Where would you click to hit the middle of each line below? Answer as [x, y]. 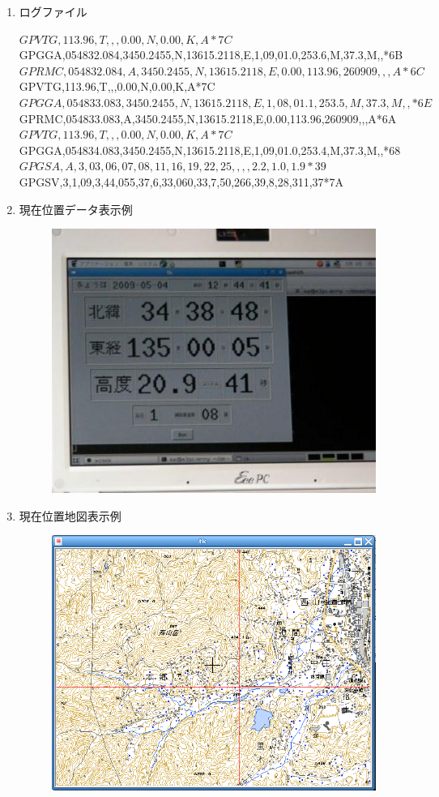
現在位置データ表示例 [76, 209]
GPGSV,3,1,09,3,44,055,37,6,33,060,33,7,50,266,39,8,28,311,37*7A [181, 181]
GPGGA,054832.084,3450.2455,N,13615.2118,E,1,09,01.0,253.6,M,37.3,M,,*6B [211, 55]
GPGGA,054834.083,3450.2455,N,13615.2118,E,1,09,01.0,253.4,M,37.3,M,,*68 [210, 150]
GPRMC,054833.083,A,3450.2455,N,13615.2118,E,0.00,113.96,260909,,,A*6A [208, 118]
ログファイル [53, 11]
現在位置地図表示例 [70, 515]
